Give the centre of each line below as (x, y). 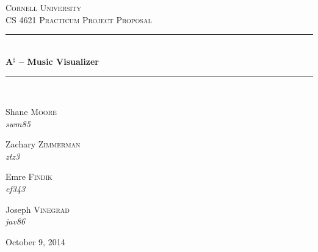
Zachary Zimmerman (43, 144)
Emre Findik (29, 176)
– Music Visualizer (59, 61)
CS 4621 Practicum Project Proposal (79, 19)
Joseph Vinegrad (38, 209)
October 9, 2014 (35, 241)
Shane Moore (31, 111)
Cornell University (43, 7)
